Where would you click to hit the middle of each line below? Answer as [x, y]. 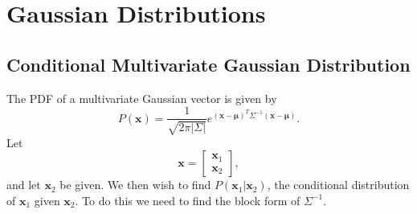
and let [24, 185]
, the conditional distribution [338, 185]
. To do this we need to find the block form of [188, 200]
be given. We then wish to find [135, 185]
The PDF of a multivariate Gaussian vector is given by [142, 98]
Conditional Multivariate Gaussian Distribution [208, 64]
